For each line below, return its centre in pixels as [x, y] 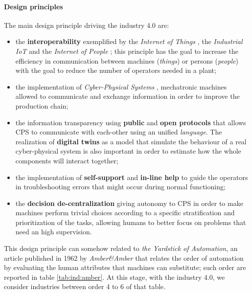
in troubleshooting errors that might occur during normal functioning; [120, 187]
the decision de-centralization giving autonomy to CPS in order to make [129, 203]
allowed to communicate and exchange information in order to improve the [127, 96]
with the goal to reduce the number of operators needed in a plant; [116, 70]
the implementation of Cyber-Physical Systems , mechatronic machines [121, 86]
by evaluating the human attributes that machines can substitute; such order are [125, 267]
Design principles [34, 6]
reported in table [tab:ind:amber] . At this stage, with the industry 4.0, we [115, 277]
